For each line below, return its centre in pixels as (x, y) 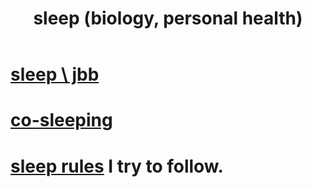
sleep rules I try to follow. (117, 166)
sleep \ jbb (55, 74)
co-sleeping (61, 120)
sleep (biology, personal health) (168, 18)
